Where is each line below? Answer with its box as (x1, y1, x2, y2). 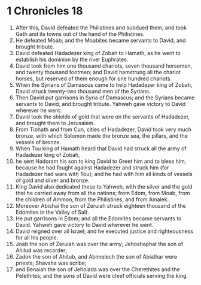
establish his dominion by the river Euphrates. (15, 56, 129, 63)
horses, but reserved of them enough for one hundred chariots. (15, 75, 172, 82)
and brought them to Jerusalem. (15, 119, 95, 126)
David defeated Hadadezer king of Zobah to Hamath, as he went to (15, 49, 181, 56)
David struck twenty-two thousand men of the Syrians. (15, 87, 151, 95)
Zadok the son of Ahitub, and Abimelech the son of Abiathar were (15, 253, 178, 260)
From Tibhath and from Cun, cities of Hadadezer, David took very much (15, 126, 192, 133)
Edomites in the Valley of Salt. (15, 208, 89, 216)
